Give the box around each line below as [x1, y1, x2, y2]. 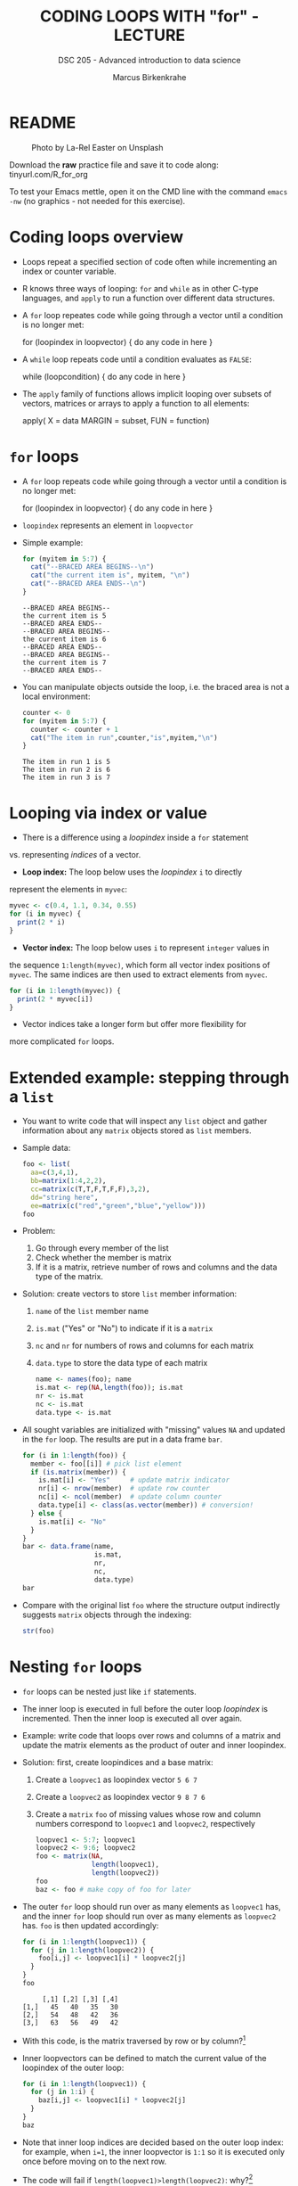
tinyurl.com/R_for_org [9, 168, 89, 179]
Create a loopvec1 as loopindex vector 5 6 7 [35, 1774, 197, 1785]
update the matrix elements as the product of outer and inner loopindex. [21, 1739, 286, 1750]
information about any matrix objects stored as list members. [21, 1125, 252, 1136]
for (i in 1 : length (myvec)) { [9, 986, 122, 995]
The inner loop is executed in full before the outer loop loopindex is [21, 1703, 269, 1713]
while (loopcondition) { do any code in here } [21, 371, 187, 382]
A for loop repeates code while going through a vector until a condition [21, 309, 284, 320]
